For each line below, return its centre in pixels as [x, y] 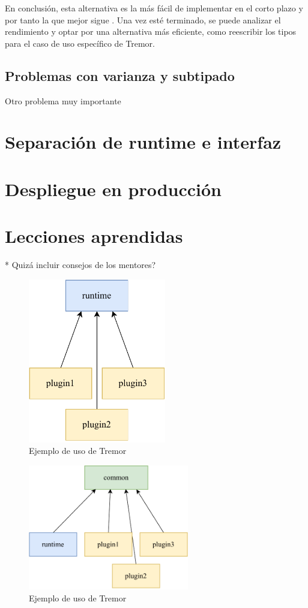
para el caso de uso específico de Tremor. [80, 43]
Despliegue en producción [113, 189]
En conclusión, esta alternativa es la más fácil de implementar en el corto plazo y [154, 8]
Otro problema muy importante [63, 100]
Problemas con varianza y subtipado [120, 75]
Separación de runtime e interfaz [143, 142]
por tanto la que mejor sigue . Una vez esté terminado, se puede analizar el [143, 19]
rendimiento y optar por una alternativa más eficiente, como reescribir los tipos [151, 31]
